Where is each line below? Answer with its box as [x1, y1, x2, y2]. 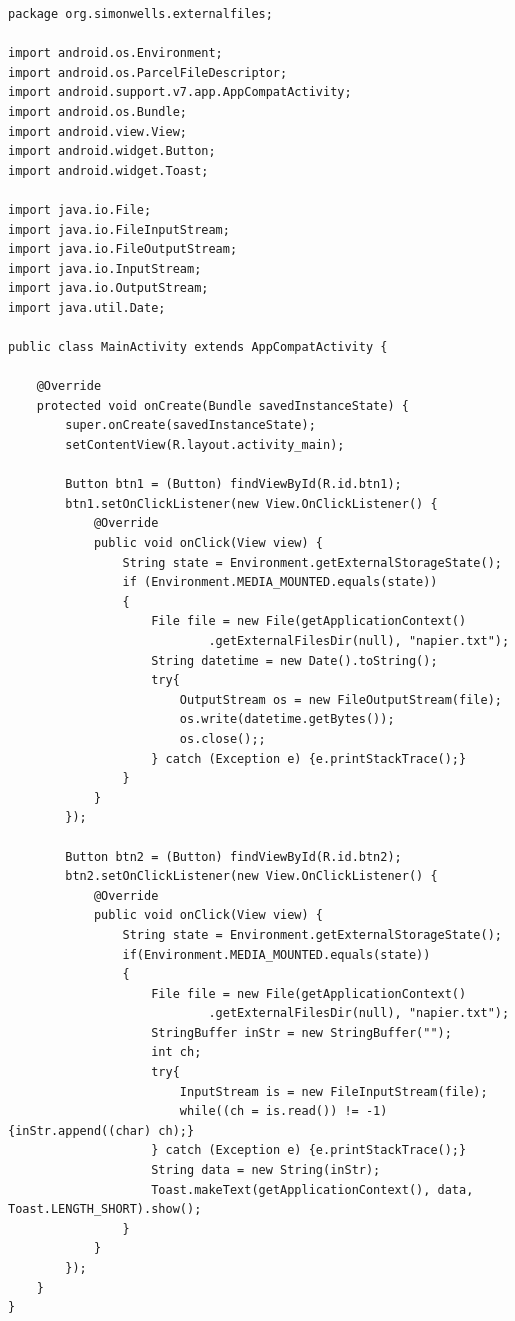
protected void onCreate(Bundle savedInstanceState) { [36, 398, 409, 413]
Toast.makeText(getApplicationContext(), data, [151, 1182, 474, 1197]
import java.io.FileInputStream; [8, 222, 230, 237]
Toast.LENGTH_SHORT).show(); [8, 1202, 202, 1217]
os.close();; [179, 731, 266, 746]
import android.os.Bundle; [8, 104, 187, 119]
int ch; [151, 1045, 202, 1060]
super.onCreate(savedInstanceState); [65, 418, 316, 433]
